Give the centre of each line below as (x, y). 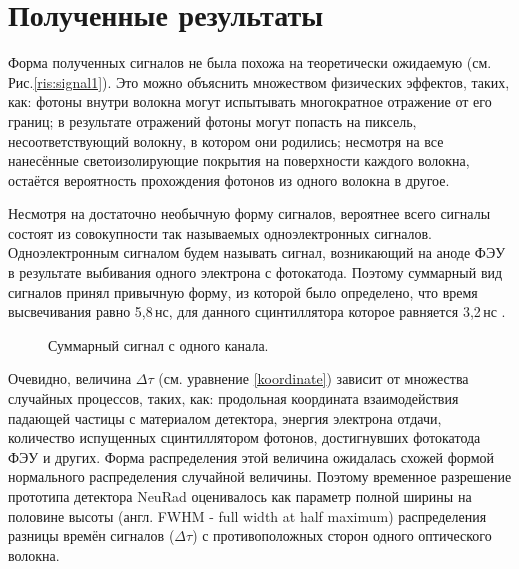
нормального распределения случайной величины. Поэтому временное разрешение (260, 476)
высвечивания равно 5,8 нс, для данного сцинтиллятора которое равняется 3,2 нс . (257, 311)
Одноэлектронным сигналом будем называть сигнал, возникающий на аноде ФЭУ (257, 252)
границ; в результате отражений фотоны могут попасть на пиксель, (212, 120)
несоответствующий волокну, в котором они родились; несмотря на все (226, 140)
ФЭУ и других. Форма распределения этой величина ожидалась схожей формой (251, 456)
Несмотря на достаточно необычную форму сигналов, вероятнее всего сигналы (249, 213)
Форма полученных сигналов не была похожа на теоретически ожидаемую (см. (250, 62)
